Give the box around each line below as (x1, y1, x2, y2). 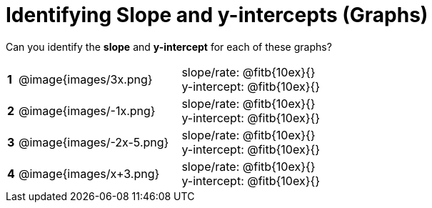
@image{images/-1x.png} (19, 103, 156, 118)
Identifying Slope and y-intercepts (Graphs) (6, 3, 428, 27)
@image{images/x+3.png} (19, 166, 160, 181)
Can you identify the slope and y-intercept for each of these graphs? (6, 40, 332, 53)
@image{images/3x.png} (19, 71, 153, 86)
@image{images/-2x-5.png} (19, 134, 169, 149)
